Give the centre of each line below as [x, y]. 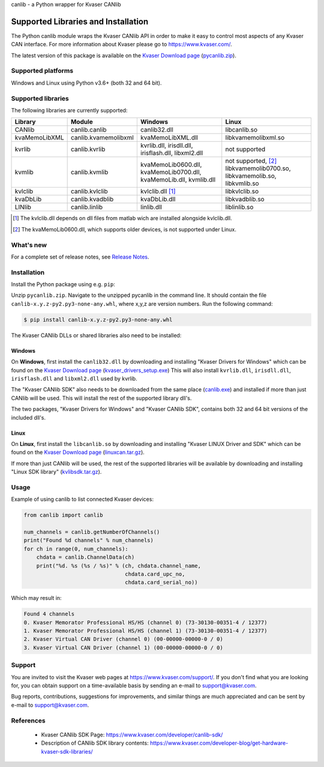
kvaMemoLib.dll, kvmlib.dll [178, 180]
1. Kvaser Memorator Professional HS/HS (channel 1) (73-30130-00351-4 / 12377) [145, 631]
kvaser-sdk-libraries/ [67, 751]
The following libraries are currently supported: [69, 110]
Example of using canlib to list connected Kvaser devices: [82, 500]
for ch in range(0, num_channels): [76, 549]
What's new [29, 245]
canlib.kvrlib [88, 149]
